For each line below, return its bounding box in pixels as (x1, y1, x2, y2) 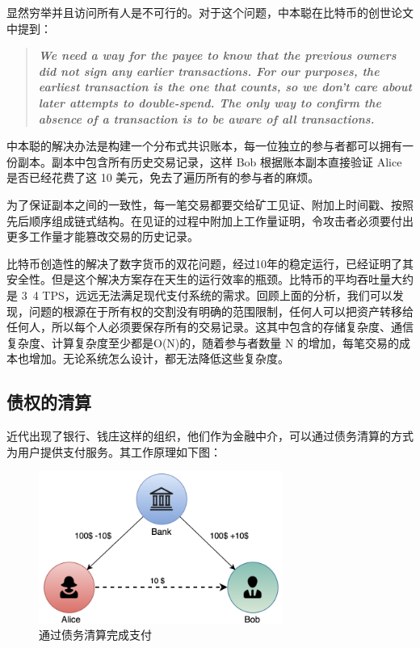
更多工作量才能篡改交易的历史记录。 (6, 228, 199, 245)
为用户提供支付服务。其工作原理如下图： (6, 443, 221, 460)
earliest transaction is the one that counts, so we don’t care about (38, 78, 412, 95)
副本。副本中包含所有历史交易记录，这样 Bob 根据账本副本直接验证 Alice (17, 153, 402, 170)
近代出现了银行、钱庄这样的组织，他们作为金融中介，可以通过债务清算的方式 (6, 427, 414, 444)
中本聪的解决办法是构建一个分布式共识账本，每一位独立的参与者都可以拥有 (6, 137, 402, 154)
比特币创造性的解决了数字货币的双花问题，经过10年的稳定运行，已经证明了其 (6, 255, 414, 271)
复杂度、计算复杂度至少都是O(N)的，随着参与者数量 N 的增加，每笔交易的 (6, 334, 400, 351)
